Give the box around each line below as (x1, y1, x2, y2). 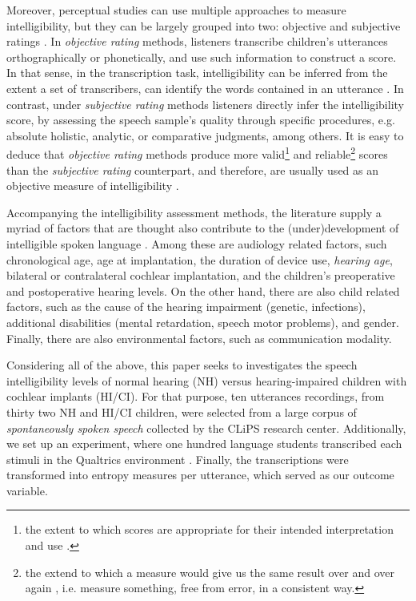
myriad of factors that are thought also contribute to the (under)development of (6, 220, 399, 236)
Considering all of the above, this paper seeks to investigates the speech (6, 357, 358, 373)
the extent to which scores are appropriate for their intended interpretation (25, 521, 394, 538)
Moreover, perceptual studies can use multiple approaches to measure (6, 2, 346, 18)
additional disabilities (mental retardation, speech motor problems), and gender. (6, 313, 399, 330)
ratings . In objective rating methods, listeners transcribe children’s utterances (6, 33, 388, 50)
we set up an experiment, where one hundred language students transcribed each (6, 435, 402, 452)
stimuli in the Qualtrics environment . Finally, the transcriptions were (6, 450, 349, 467)
